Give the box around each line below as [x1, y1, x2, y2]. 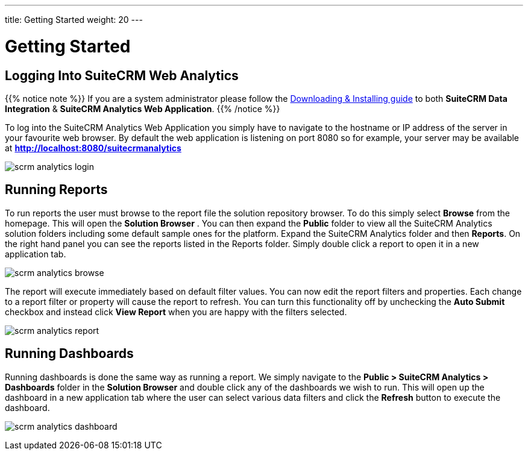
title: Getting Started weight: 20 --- [5, 14, 143, 25]
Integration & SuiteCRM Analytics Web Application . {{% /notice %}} [5, 103, 280, 114]
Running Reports [5, 182, 108, 198]
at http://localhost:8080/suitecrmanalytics [5, 142, 181, 153]
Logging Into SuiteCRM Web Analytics [5, 67, 239, 83]
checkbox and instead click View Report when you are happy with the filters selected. [5, 306, 347, 317]
